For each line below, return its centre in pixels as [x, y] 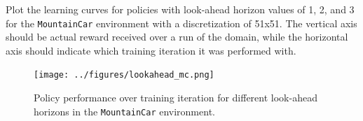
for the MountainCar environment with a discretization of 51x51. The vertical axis [181, 23]
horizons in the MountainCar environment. [124, 111]
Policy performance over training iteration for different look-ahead [176, 98]
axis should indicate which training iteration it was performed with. [151, 50]
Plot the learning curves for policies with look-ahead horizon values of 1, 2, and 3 [180, 9]
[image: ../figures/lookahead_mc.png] [124, 75]
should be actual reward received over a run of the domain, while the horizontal [177, 37]
